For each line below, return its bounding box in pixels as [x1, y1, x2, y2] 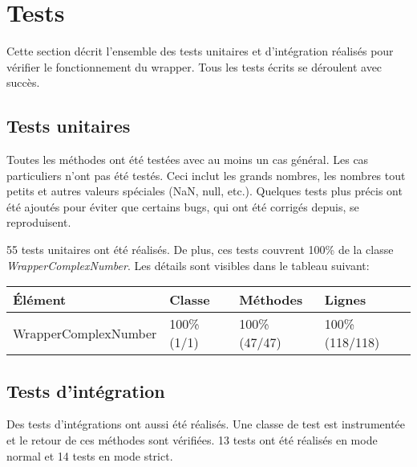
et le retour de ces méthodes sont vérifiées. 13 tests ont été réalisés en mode [6, 432, 378, 449]
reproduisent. [6, 214, 71, 231]
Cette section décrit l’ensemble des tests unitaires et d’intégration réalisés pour [6, 43, 394, 59]
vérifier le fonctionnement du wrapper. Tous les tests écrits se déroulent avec [6, 58, 383, 75]
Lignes [324, 290, 366, 309]
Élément [13, 290, 67, 309]
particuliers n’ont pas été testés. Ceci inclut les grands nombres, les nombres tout [6, 166, 406, 183]
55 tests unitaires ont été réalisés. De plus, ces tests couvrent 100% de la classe [6, 241, 394, 258]
